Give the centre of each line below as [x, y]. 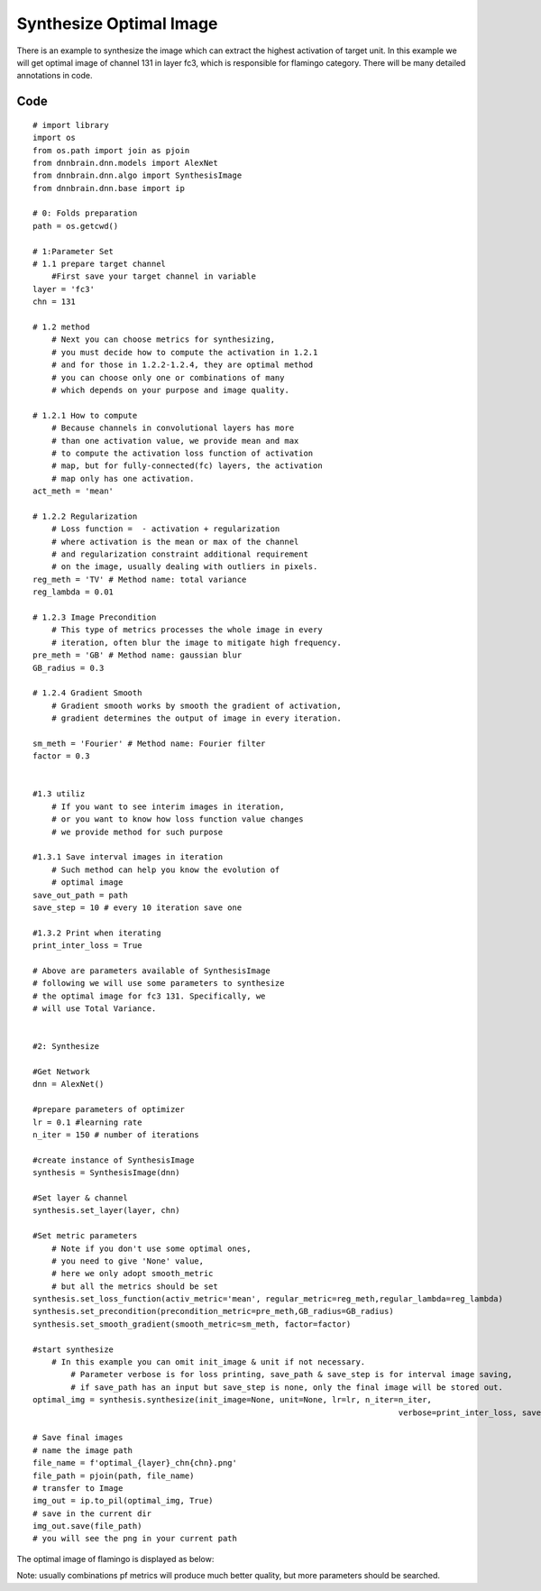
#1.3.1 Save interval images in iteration [128, 857]
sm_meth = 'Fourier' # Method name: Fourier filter [149, 743]
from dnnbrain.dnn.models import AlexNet [125, 163]
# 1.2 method [61, 326]
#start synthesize [73, 1349]
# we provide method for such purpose [137, 832]
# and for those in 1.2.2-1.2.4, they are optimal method [182, 365]
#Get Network [61, 1072]
